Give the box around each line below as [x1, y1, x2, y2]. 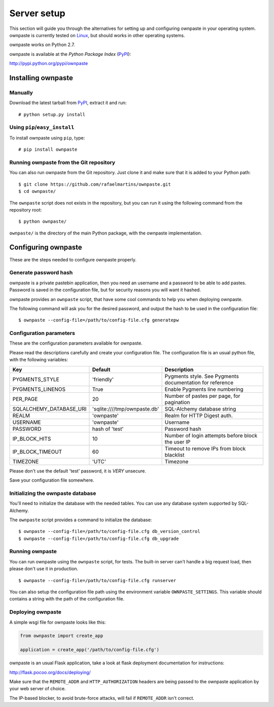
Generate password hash [9, 269, 73, 276]
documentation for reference [164, 379, 233, 386]
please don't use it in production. [9, 566, 79, 572]
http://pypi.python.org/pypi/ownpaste [9, 60, 88, 66]
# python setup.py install [18, 112, 86, 117]
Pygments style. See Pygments [164, 373, 239, 380]
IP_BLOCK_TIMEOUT [12, 448, 62, 455]
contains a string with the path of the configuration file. [9, 596, 124, 602]
